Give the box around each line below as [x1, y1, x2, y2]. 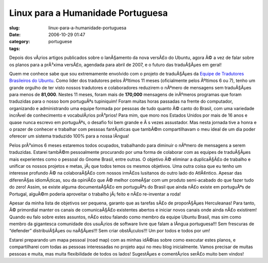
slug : [9, 25, 20, 31]
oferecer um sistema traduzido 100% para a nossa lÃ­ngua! [9, 133, 129, 139]
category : [9, 39, 30, 45]
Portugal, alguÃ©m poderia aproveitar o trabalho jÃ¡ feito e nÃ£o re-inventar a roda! [9, 191, 181, 197]
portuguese [48, 39, 72, 45]
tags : [9, 45, 20, 52]
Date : [9, 31, 21, 37]
